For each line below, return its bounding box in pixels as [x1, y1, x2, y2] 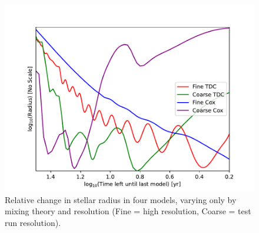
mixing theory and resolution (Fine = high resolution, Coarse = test [5, 205, 251, 217]
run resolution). [5, 216, 61, 228]
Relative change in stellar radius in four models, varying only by [5, 193, 237, 205]
